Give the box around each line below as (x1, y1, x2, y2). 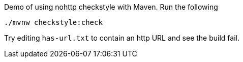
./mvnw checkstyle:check (4, 18, 103, 26)
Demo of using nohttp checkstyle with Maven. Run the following (4, 3, 218, 11)
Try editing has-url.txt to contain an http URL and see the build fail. (4, 34, 239, 42)
